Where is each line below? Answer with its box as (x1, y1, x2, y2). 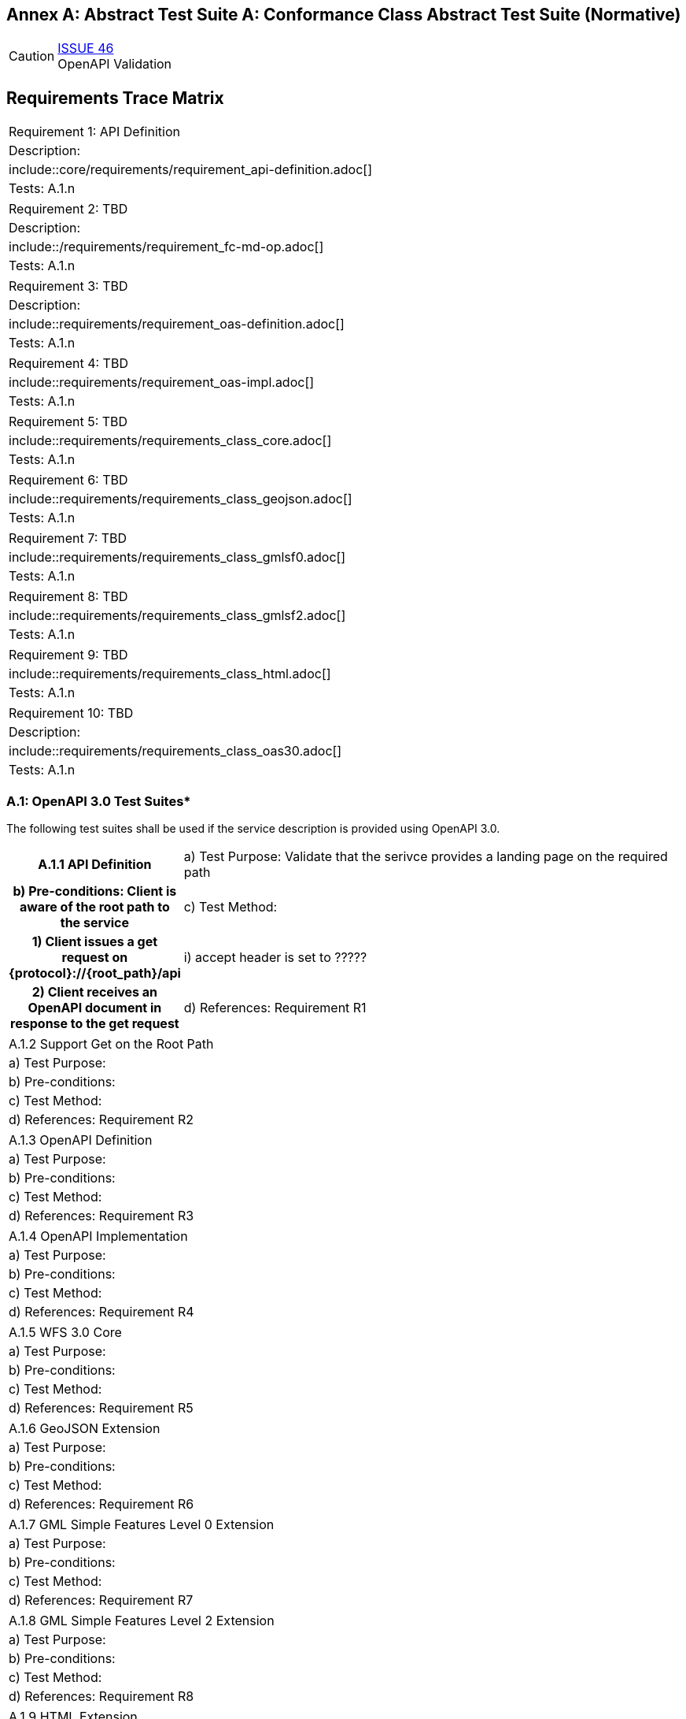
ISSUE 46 (57, 40, 114, 57)
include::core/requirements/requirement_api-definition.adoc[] (9, 162, 372, 178)
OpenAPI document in (28, 1000, 162, 1016)
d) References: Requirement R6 (9, 1496, 194, 1513)
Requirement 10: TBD (9, 705, 134, 722)
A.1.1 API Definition (38, 856, 152, 873)
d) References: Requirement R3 (9, 1208, 194, 1224)
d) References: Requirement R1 (183, 1000, 367, 1016)
